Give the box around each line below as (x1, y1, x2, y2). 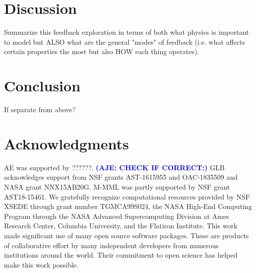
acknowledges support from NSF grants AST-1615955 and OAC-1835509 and (4, 172, 238, 182)
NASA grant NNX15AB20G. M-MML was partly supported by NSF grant (4, 181, 230, 192)
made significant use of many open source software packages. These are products (4, 230, 249, 240)
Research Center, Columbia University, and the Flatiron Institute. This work (4, 220, 238, 231)
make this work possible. (4, 259, 78, 270)
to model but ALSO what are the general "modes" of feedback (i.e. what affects (4, 36, 246, 47)
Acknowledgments (4, 133, 129, 153)
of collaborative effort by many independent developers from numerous (4, 240, 219, 250)
